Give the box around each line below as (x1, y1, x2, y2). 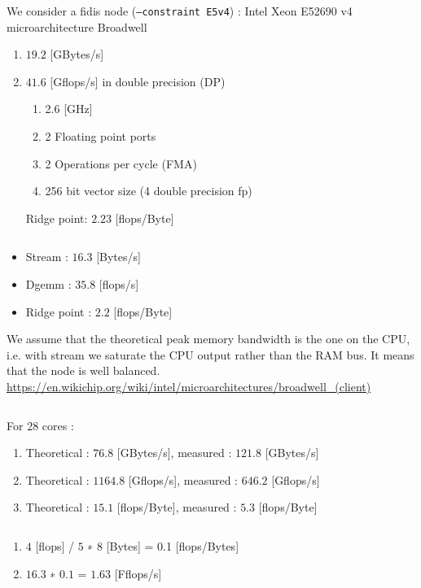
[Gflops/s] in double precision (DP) (50, 72, 226, 89)
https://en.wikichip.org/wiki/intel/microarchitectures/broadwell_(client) (7, 377, 371, 394)
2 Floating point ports (45, 128, 156, 145)
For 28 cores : (7, 416, 74, 433)
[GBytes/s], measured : (116, 444, 232, 461)
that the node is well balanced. (7, 362, 160, 379)
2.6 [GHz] (45, 100, 93, 117)
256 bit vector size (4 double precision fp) (45, 182, 252, 199)
